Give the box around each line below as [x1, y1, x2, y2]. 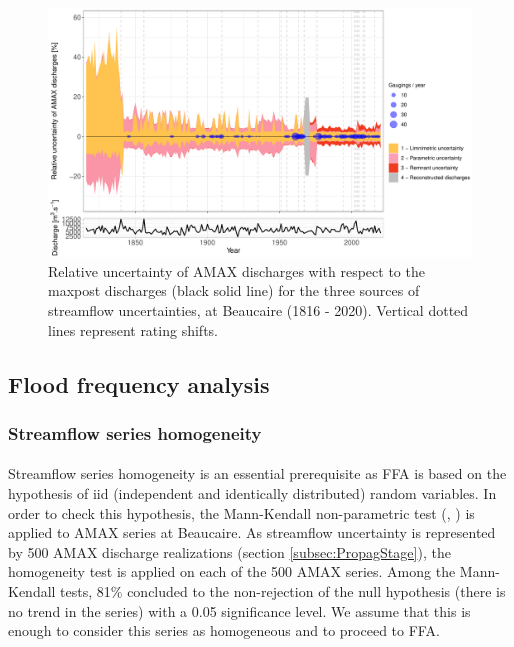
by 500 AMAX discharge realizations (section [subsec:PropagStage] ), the [8, 541, 451, 562]
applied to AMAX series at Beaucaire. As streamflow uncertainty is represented [8, 522, 496, 543]
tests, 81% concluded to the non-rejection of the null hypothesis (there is [60, 581, 506, 602]
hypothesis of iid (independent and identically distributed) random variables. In [8, 483, 497, 504]
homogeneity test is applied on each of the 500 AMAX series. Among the [8, 561, 456, 582]
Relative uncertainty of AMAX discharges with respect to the [48, 260, 425, 281]
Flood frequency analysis [8, 368, 270, 399]
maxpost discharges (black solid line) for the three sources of [48, 280, 420, 301]
